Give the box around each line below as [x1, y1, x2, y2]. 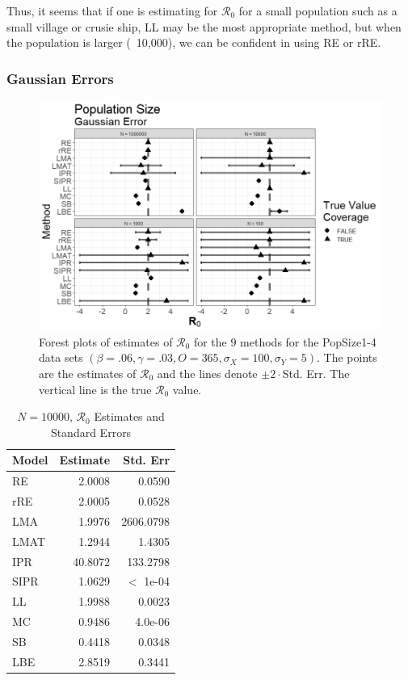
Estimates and [94, 408, 165, 425]
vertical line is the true [39, 380, 152, 397]
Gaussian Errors [6, 68, 114, 88]
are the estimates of [39, 364, 137, 381]
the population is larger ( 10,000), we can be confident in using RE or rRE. [6, 34, 381, 51]
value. [172, 380, 202, 397]
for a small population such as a [238, 2, 397, 19]
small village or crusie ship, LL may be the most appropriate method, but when [6, 18, 402, 35]
